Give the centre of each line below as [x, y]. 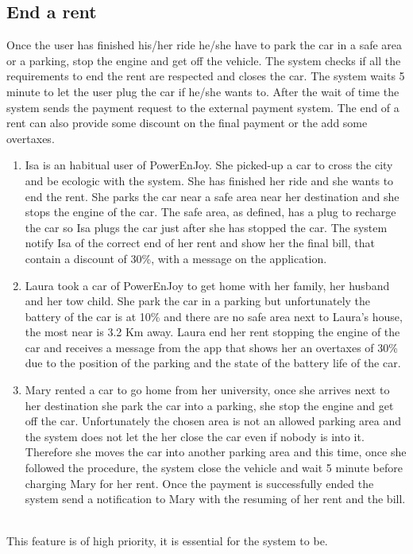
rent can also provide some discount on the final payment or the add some [187, 123]
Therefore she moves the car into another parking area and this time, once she [216, 452]
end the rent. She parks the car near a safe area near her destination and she [212, 196]
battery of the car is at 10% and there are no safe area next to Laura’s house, [214, 316]
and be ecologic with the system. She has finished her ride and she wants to [209, 180]
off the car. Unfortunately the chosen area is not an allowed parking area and [213, 421]
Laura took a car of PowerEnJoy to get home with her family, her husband [207, 285]
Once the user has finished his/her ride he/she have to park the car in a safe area [205, 45]
